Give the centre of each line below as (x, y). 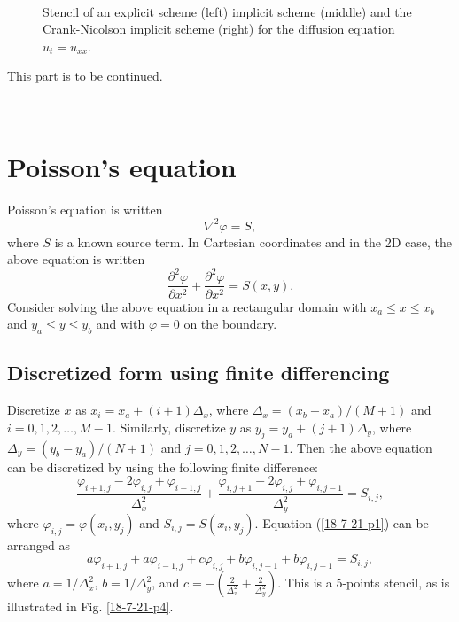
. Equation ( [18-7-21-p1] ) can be (342, 522)
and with (121, 324)
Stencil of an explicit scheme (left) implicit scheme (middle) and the (227, 11)
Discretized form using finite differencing (198, 373)
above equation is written (76, 259)
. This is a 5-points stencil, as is (364, 583)
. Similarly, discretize (169, 427)
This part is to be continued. (85, 76)
